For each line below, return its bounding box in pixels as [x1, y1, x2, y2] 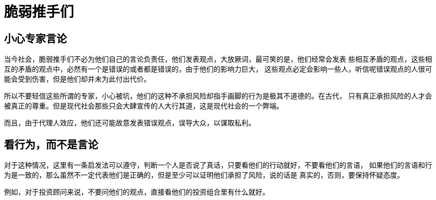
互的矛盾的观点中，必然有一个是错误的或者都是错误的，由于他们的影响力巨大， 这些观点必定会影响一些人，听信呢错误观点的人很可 [4, 65, 432, 74]
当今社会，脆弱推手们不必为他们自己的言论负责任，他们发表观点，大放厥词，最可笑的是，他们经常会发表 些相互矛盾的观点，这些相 [4, 55, 432, 64]
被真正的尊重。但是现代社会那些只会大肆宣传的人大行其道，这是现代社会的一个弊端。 [4, 101, 283, 110]
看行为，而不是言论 [4, 138, 98, 151]
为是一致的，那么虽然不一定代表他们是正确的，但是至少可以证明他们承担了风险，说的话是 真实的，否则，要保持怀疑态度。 [4, 171, 404, 180]
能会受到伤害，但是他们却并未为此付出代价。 [4, 75, 151, 84]
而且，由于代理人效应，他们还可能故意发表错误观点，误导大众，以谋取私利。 [4, 118, 255, 127]
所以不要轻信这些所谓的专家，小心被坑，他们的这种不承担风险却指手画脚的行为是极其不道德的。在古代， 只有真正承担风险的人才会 [4, 92, 432, 100]
